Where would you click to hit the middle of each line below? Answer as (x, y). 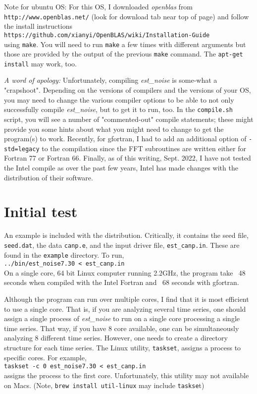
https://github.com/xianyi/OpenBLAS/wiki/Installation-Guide (107, 35)
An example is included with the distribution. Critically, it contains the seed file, (126, 235)
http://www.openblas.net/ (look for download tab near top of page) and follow (127, 16)
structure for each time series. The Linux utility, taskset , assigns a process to (123, 348)
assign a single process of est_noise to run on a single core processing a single (122, 318)
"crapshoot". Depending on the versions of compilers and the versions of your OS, (128, 90)
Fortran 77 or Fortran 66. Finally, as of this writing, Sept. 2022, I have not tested (128, 158)
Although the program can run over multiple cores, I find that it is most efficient (127, 299)
